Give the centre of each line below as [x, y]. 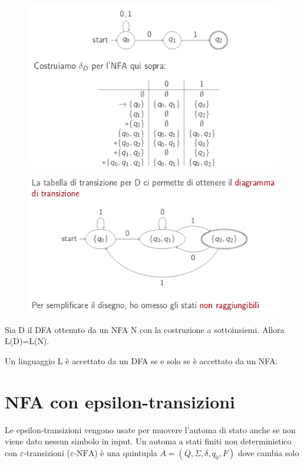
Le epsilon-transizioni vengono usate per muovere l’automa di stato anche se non [150, 429]
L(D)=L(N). [27, 341]
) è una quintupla [126, 452]
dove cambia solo [268, 452]
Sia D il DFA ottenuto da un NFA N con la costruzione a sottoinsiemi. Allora [145, 329]
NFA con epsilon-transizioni [120, 401]
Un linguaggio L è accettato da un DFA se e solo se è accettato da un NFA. [141, 360]
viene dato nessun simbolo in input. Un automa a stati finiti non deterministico [148, 441]
